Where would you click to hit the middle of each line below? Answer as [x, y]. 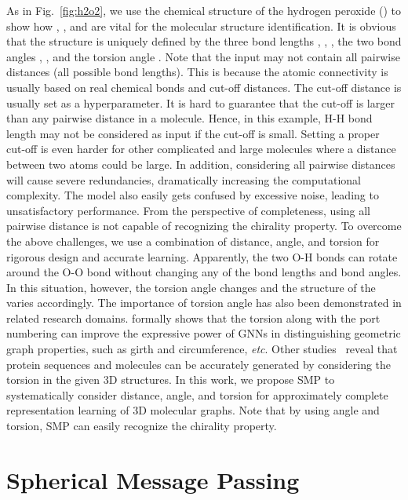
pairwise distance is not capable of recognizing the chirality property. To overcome [204, 226]
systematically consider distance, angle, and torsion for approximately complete [197, 394]
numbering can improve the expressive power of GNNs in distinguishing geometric [204, 333]
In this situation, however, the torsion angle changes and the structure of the [191, 287]
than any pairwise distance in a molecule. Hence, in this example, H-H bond [189, 118]
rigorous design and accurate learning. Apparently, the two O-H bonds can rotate [202, 256]
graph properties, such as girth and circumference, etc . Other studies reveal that [202, 349]
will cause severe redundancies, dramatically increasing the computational [184, 179]
